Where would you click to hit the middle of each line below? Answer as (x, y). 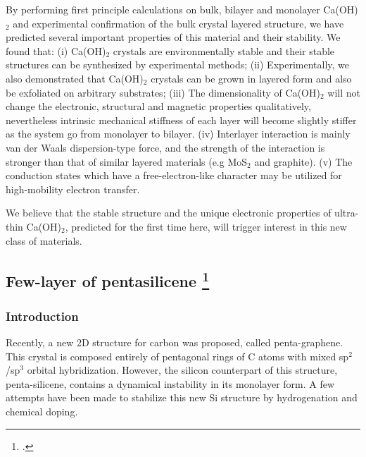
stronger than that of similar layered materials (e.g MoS (127, 161)
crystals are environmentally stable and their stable (224, 50)
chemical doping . (42, 412)
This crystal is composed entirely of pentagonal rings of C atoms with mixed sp (177, 356)
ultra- (347, 213)
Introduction (42, 316)
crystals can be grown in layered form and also (251, 78)
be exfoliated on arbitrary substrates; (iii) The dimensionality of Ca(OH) (163, 92)
